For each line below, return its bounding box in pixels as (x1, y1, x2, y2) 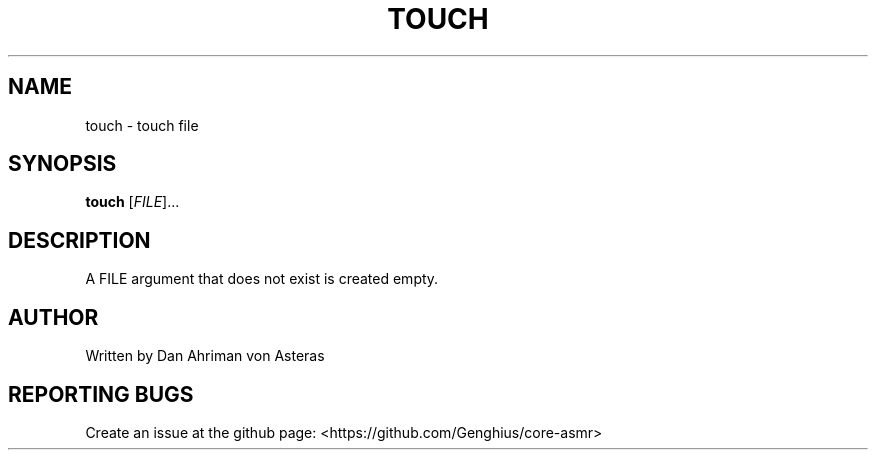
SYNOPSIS (8, 151, 117, 177)
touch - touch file (85, 116, 199, 134)
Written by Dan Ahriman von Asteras (85, 347, 325, 365)
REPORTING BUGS (8, 381, 194, 407)
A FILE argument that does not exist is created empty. (85, 270, 439, 288)
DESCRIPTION (8, 227, 151, 253)
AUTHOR (8, 304, 99, 330)
